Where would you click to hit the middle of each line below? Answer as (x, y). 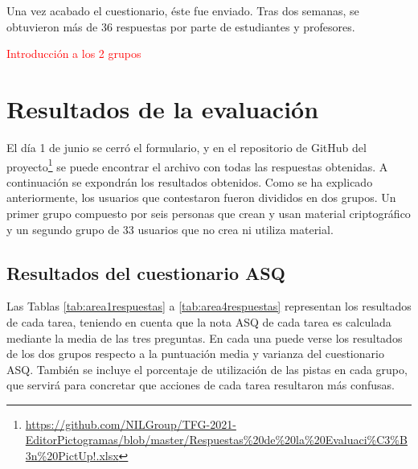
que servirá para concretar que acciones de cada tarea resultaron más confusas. (201, 385)
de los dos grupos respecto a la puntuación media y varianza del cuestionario (195, 354)
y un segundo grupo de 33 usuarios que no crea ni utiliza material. (170, 229)
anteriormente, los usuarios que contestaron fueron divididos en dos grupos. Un (201, 197)
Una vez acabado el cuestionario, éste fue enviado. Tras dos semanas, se (183, 10)
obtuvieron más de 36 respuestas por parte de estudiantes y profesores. (181, 26)
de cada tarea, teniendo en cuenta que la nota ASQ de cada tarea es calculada (199, 321)
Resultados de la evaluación (163, 108)
